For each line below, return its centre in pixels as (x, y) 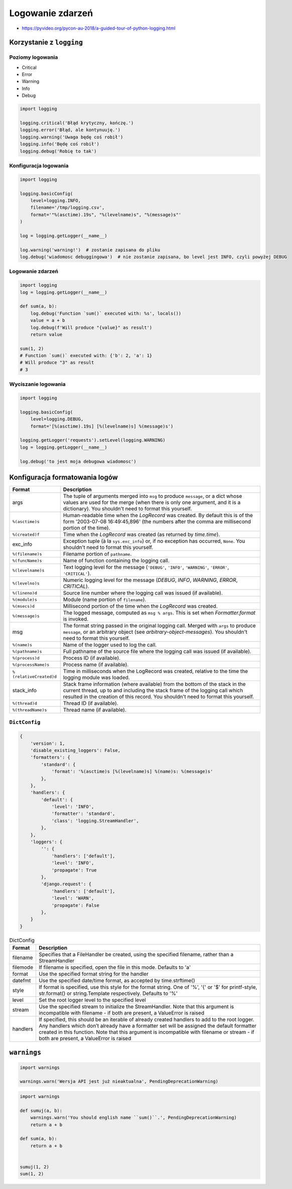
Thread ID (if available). (91, 703)
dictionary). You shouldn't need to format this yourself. (127, 509)
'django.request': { (66, 884)
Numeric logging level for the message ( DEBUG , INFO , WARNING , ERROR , (150, 580)
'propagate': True (74, 870)
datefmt (22, 981)
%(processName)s (31, 665)
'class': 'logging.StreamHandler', (95, 821)
